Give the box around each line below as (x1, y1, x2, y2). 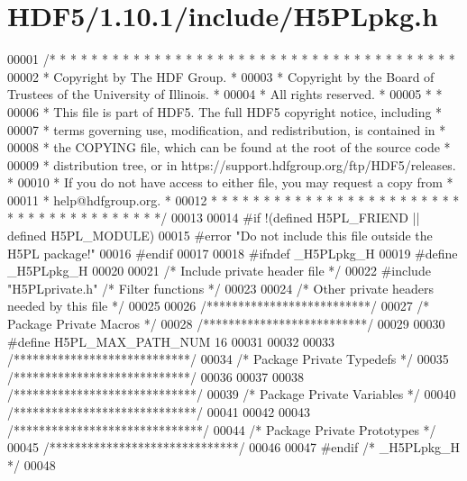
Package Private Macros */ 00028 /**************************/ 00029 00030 (7, 314, 445, 333)
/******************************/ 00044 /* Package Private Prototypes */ (7, 420, 436, 439)
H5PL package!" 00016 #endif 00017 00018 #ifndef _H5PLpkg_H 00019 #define (7, 243, 458, 262)
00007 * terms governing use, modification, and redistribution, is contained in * (7, 120, 446, 139)
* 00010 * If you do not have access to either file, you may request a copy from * (7, 173, 453, 192)
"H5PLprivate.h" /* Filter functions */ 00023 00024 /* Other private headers (7, 278, 435, 297)
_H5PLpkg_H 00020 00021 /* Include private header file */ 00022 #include (7, 261, 431, 280)
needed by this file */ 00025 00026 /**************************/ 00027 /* (7, 296, 430, 315)
